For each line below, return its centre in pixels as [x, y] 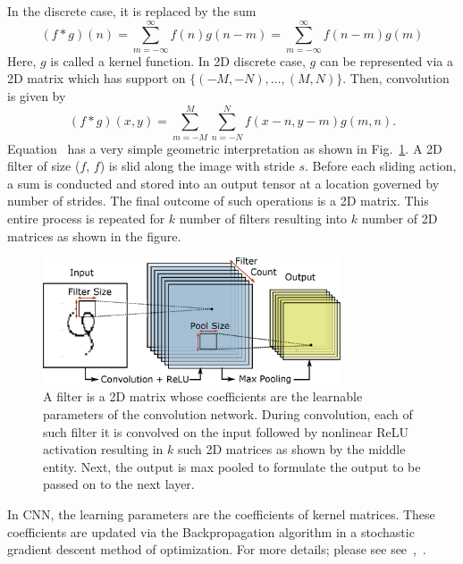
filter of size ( [44, 166]
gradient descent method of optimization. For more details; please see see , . [217, 549]
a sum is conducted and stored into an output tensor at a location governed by [223, 183]
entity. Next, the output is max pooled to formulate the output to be [232, 466]
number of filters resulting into [263, 219]
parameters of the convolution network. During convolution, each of [228, 414]
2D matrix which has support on [97, 78]
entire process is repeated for [86, 219]
